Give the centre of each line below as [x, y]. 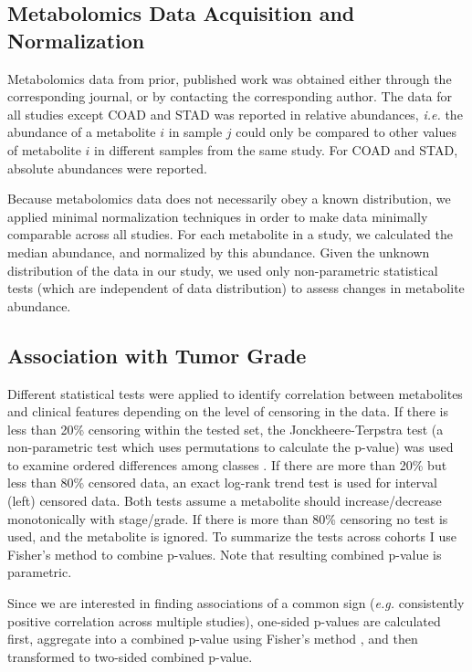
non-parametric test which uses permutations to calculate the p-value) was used [231, 447]
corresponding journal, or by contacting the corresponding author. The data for [230, 96]
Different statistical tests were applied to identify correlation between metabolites [235, 393]
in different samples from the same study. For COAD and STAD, [276, 149]
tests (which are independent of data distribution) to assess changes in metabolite [236, 288]
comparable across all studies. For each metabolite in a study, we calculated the [230, 234]
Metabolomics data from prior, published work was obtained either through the [230, 78]
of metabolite [44, 149]
